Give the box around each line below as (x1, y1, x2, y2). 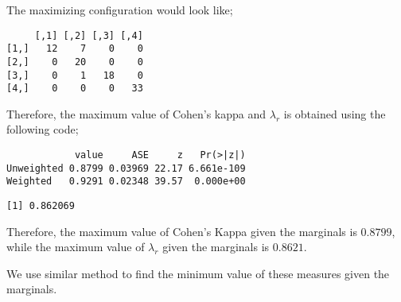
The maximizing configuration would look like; (6, 2, 233, 17)
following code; (6, 121, 79, 137)
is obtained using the (283, 105, 386, 122)
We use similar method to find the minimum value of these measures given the (6, 265, 390, 281)
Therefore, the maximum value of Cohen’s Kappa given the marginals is (6, 223, 357, 239)
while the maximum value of (6, 238, 145, 255)
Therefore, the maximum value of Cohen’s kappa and (6, 105, 267, 122)
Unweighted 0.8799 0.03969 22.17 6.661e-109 (6, 162, 246, 174)
